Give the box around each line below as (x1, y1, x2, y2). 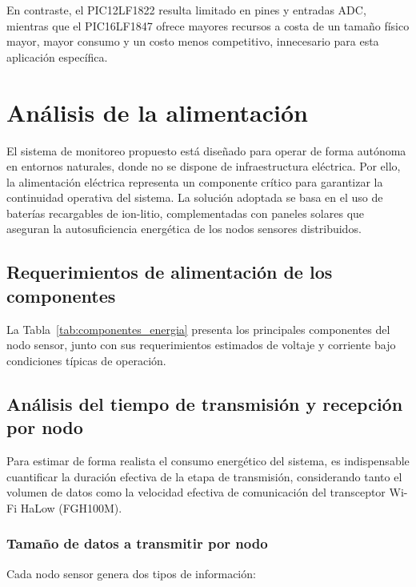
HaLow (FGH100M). (20, 499, 122, 516)
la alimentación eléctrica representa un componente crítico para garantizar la (6, 173, 383, 190)
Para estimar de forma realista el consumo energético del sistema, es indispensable (6, 452, 410, 469)
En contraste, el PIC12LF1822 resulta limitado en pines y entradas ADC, (6, 2, 366, 18)
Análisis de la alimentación (6, 95, 308, 128)
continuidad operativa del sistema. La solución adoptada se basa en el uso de (6, 189, 383, 206)
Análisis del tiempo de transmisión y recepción (6, 391, 403, 416)
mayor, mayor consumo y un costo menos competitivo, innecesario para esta (6, 33, 379, 50)
